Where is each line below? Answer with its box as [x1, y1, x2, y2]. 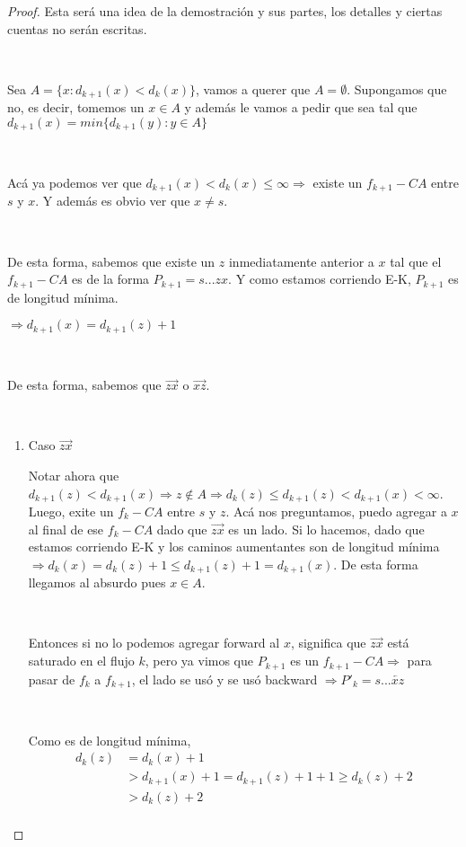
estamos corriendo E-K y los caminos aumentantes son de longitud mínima [28, 537, 440, 556]
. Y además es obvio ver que [35, 191, 190, 210]
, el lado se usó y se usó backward [131, 669, 318, 688]
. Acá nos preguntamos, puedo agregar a [225, 502, 447, 521]
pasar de [28, 669, 75, 688]
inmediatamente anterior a [228, 251, 374, 270]
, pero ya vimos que [145, 651, 254, 670]
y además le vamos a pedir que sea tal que [184, 98, 418, 117]
